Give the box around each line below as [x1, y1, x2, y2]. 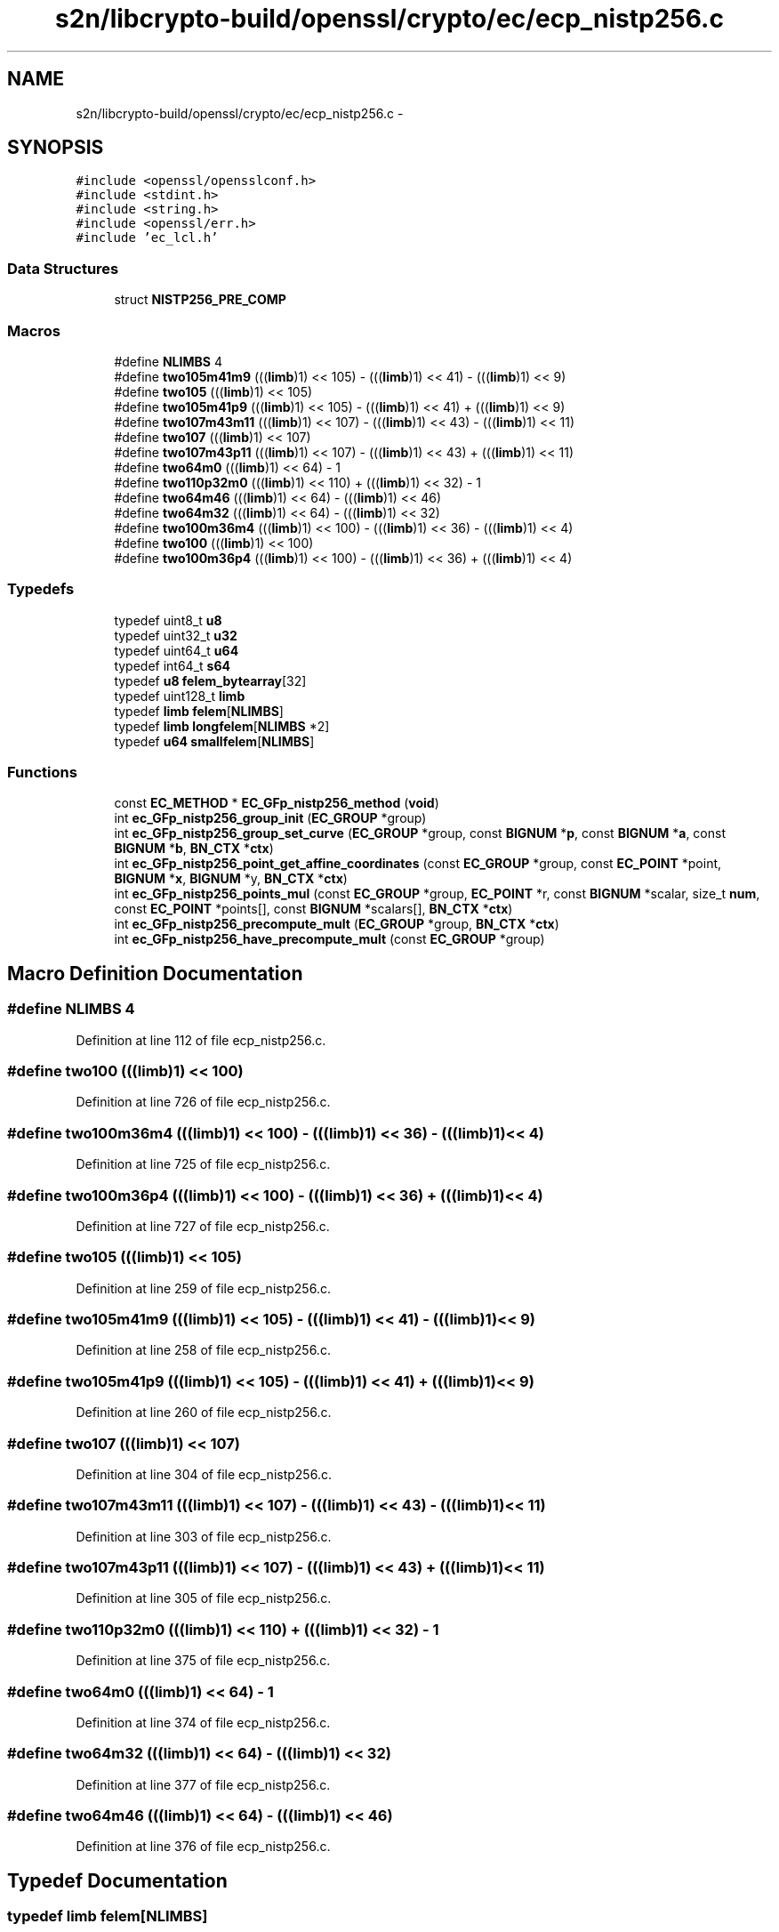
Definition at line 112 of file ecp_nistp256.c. [76, 1032, 326, 1048]
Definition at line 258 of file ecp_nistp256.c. [76, 1342, 331, 1358]
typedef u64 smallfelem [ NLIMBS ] [114, 733, 315, 749]
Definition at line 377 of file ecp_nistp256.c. [76, 1776, 331, 1792]
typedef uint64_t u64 [114, 642, 239, 658]
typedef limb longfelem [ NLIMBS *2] [114, 718, 330, 734]
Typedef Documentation [7, 1869, 228, 1892]
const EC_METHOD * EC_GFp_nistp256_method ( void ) [114, 795, 439, 811]
